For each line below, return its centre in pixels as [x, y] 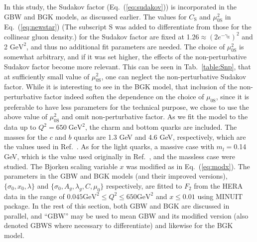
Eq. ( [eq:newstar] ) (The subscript [55, 27]
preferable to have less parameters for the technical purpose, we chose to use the [127, 107]
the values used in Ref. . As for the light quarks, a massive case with [109, 146]
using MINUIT [220, 196]
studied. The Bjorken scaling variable [61, 166]
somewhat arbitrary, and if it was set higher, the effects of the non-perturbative [126, 57]
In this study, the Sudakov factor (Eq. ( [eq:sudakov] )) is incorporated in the [120, 6]
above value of [26, 117]
